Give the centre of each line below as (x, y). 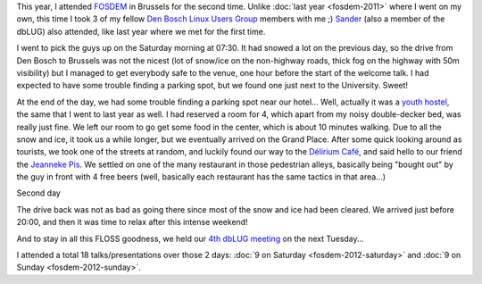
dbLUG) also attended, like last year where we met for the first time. (141, 31)
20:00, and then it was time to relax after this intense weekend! (133, 222)
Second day (39, 193)
